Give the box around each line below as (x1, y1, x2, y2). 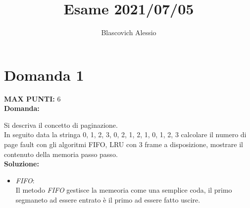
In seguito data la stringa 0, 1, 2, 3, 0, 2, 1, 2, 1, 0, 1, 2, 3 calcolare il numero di (4, 129, 247, 140)
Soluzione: (4, 158, 39, 169)
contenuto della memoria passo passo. (4, 149, 118, 159)
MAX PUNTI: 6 (4, 93, 61, 104)
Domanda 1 (4, 64, 84, 85)
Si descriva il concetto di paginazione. (4, 119, 118, 130)
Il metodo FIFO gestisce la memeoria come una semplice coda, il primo (15, 185, 232, 195)
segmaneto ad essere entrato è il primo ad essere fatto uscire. (15, 195, 200, 205)
